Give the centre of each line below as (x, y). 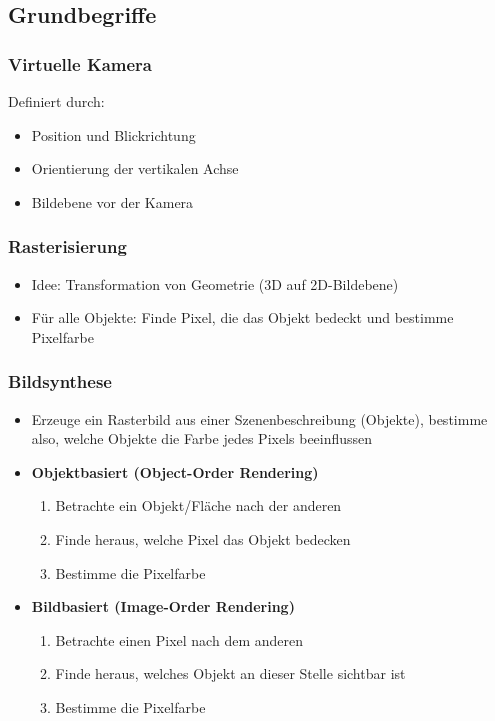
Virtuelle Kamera (80, 63)
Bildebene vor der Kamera (112, 201)
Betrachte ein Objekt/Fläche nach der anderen (198, 505)
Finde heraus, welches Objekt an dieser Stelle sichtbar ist (230, 673)
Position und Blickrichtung (113, 134)
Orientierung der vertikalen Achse (135, 168)
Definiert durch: (56, 101)
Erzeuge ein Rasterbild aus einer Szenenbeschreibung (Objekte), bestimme (259, 418)
